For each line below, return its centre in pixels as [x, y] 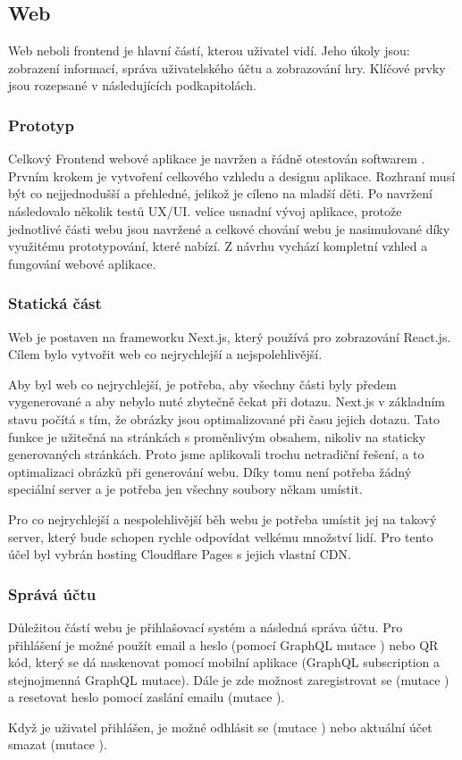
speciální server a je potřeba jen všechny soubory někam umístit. [185, 489]
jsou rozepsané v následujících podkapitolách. [132, 85]
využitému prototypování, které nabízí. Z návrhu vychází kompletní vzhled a [218, 246]
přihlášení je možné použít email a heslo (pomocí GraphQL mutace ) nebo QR [223, 644]
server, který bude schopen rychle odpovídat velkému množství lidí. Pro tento [221, 536]
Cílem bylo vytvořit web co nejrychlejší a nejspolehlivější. [165, 354]
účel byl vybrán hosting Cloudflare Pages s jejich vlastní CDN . [180, 554]
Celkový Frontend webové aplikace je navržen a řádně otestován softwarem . [217, 159]
